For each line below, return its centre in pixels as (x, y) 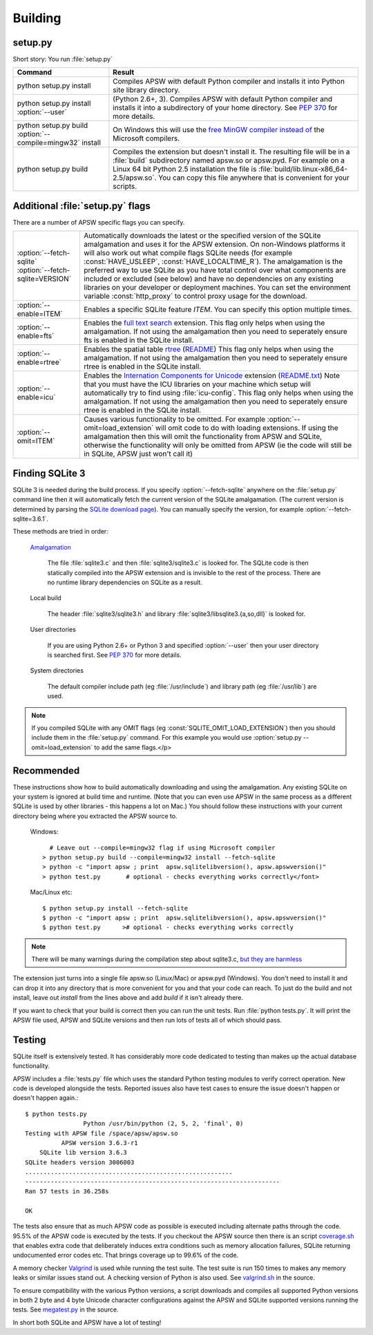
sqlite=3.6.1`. (30, 519)
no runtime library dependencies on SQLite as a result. (125, 582)
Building (37, 18)
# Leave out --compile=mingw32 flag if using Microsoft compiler (162, 848)
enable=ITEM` (40, 314)
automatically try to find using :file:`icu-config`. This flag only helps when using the (219, 393)
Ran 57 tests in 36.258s (67, 1192)
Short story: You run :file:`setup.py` (63, 59)
